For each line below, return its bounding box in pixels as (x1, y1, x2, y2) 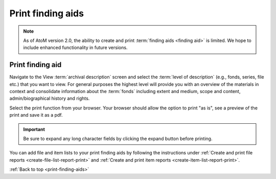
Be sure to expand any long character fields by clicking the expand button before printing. (23, 136, 213, 142)
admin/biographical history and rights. (9, 95, 90, 102)
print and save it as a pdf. (9, 112, 63, 118)
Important (23, 126, 45, 132)
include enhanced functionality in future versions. (23, 44, 128, 51)
